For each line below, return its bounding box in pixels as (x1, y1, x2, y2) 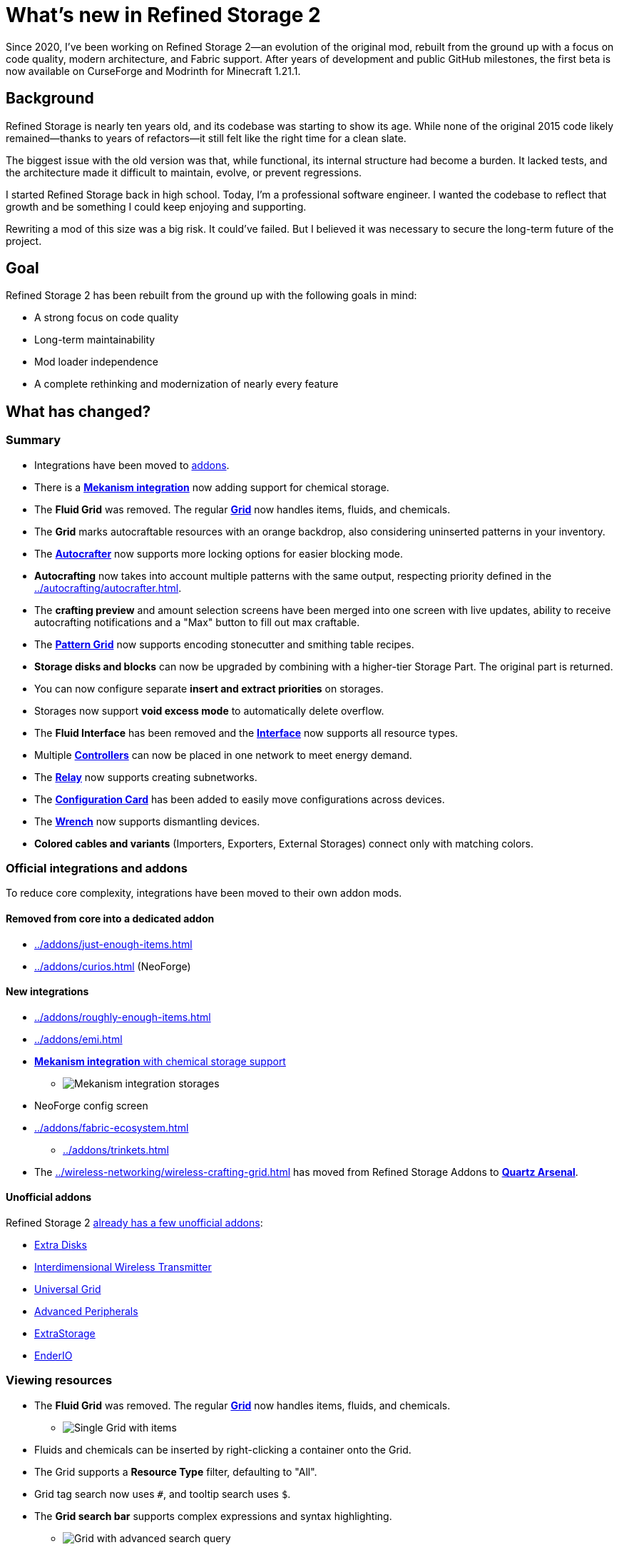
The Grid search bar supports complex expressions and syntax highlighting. (34, 1509, 392, 1522)
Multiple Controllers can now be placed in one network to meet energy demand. (34, 748, 412, 761)
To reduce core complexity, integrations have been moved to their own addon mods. (6, 887, 402, 900)
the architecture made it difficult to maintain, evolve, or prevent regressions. (6, 166, 362, 178)
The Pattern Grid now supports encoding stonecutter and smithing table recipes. (34, 638, 414, 650)
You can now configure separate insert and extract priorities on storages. (34, 682, 384, 695)
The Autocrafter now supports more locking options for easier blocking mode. (34, 547, 404, 560)
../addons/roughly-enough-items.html (34, 1010, 211, 1023)
